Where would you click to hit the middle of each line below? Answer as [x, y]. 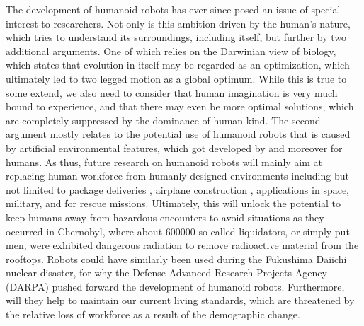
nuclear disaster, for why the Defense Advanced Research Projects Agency [166, 273]
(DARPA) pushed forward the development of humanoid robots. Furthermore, [175, 286]
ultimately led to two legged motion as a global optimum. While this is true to [176, 78]
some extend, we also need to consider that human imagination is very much [172, 92]
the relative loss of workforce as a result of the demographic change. [153, 314]
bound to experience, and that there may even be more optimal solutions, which [180, 106]
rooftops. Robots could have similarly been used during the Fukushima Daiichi [176, 258]
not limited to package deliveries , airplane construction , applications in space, [178, 189]
